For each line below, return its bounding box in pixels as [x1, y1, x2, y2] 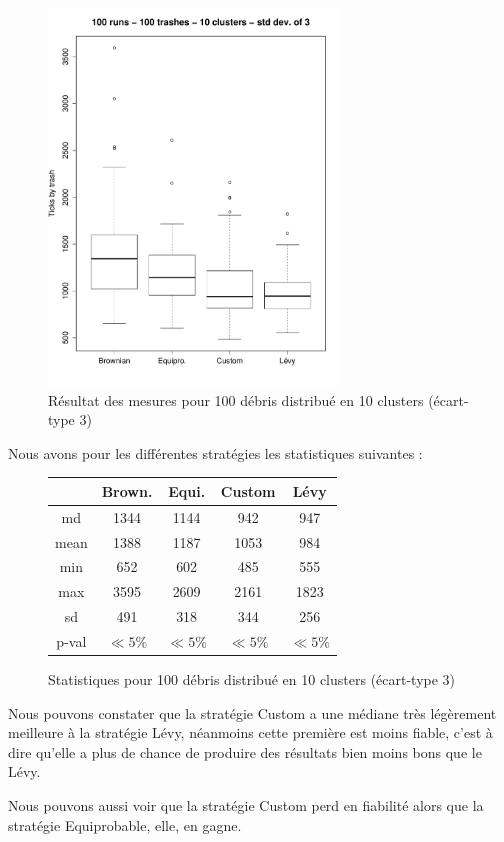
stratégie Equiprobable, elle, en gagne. [8, 814, 242, 835]
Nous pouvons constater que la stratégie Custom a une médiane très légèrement [8, 702, 497, 723]
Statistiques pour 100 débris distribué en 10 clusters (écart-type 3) [48, 668, 456, 689]
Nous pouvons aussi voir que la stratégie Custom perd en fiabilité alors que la [8, 794, 484, 815]
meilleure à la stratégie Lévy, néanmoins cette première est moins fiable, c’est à [8, 722, 493, 743]
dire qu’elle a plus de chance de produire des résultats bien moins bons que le [8, 741, 482, 762]
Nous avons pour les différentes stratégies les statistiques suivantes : [8, 442, 423, 463]
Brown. [101, 480, 153, 501]
